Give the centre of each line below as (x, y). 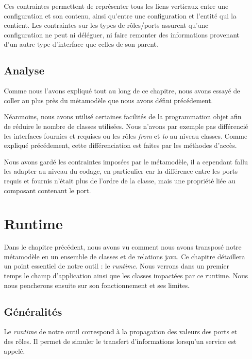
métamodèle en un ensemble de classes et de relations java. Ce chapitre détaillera (125, 256)
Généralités (33, 311)
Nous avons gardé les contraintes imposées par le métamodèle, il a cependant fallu (126, 161)
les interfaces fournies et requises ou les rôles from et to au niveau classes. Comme (126, 135)
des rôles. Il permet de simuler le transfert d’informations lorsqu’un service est (120, 341)
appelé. (15, 350)
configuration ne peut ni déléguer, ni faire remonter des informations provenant (122, 34)
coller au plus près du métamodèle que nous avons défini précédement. (109, 100)
